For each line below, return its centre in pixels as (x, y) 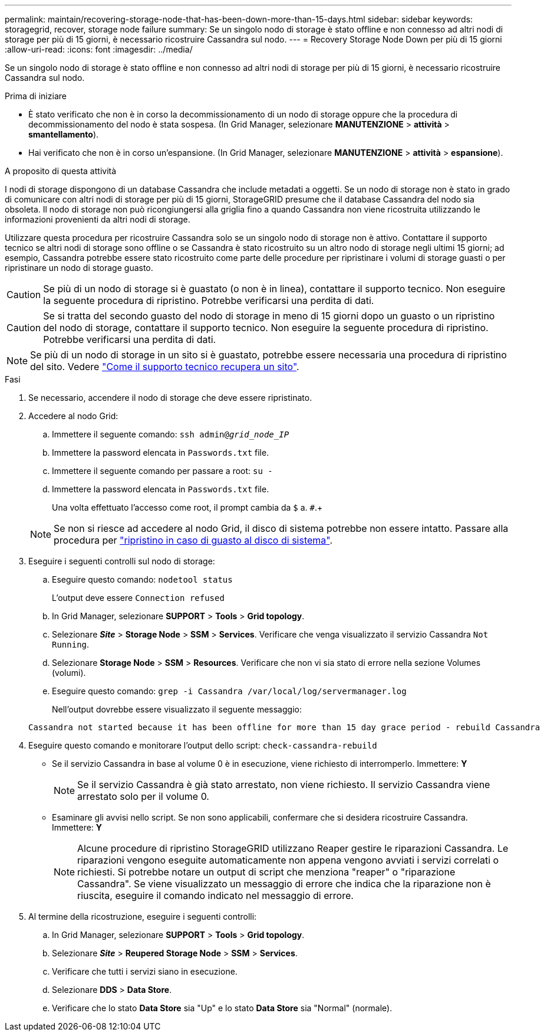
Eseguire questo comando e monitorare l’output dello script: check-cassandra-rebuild (203, 745)
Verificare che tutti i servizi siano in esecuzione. (145, 971)
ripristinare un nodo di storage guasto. (79, 268)
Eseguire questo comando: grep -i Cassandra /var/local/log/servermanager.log (229, 691)
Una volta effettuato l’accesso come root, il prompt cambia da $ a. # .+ (187, 507)
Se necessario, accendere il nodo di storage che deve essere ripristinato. (170, 398)
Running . (71, 644)
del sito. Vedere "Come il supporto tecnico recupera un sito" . (165, 367)
